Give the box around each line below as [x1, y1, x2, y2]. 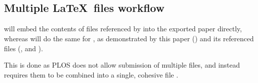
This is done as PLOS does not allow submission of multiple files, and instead [4, 60, 240, 70]
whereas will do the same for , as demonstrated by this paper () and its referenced [4, 33, 254, 43]
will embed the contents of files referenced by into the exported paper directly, [4, 23, 242, 34]
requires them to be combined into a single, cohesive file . [4, 69, 179, 80]
